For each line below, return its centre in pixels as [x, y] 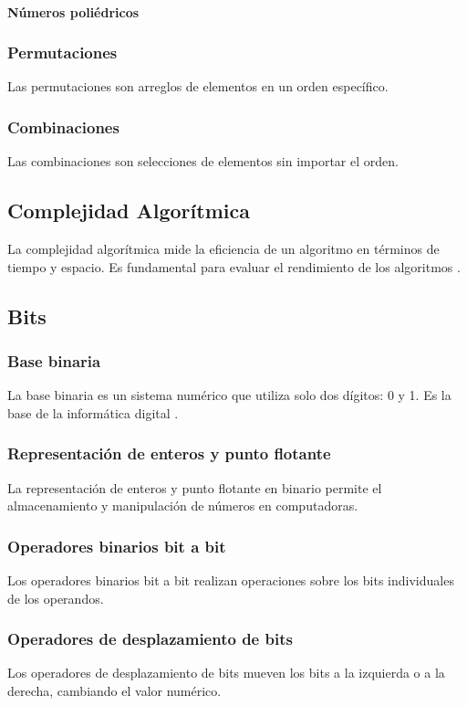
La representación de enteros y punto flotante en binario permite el [195, 487]
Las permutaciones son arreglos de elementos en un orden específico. [198, 86]
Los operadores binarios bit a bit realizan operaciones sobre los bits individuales [231, 580]
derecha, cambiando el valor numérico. [114, 691]
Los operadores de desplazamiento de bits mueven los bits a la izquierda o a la [226, 673]
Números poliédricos [73, 11]
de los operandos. [56, 598]
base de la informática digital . [93, 412]
